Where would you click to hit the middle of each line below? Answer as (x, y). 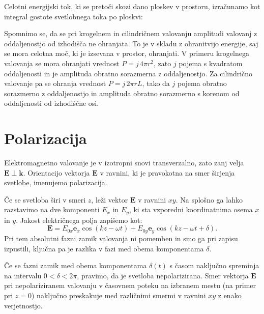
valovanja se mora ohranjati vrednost (62, 63)
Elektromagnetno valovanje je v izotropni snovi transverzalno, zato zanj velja (124, 163)
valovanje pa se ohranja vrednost (55, 83)
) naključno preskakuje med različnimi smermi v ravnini (119, 295)
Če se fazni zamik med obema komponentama (76, 265)
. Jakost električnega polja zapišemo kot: (79, 220)
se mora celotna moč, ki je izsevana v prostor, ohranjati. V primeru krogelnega (127, 53)
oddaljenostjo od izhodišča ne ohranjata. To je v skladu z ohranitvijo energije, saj (131, 43)
